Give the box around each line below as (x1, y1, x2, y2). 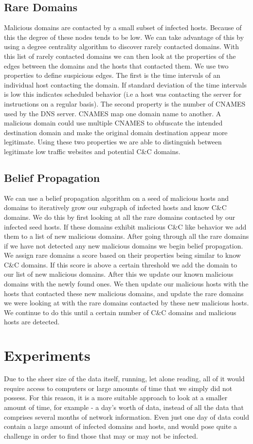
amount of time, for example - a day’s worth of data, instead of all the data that (4, 402, 244, 412)
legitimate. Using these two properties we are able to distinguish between (4, 137, 222, 147)
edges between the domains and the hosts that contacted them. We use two (4, 60, 229, 71)
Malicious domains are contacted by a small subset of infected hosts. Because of (4, 22, 242, 33)
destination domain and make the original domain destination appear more (4, 127, 228, 137)
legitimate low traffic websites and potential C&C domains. (4, 146, 181, 156)
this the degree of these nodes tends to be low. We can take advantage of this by (4, 32, 244, 42)
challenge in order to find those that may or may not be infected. (4, 430, 198, 441)
